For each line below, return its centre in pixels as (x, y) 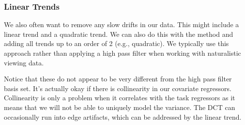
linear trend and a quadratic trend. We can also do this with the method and (119, 34)
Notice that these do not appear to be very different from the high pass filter (118, 79)
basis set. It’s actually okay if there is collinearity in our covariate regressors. (118, 88)
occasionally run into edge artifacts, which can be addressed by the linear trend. (123, 117)
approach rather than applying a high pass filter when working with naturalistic (122, 53)
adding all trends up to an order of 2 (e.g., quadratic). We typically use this (116, 43)
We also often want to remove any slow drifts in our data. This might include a (122, 24)
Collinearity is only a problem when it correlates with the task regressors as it (120, 98)
